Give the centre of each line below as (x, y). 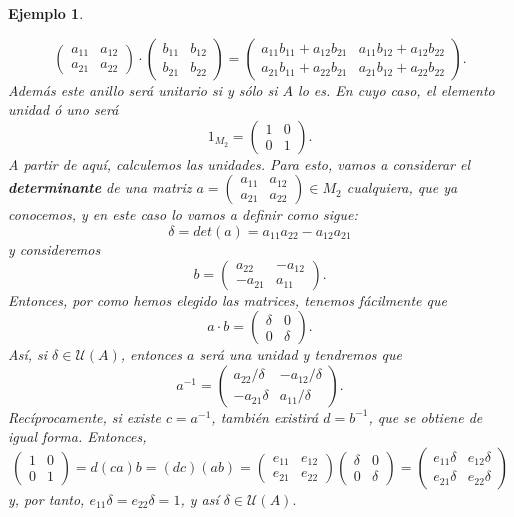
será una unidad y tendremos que (300, 354)
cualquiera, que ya (402, 187)
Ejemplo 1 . (46, 13)
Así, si (28, 354)
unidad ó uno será (63, 109)
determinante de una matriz (100, 187)
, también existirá (265, 416)
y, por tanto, (46, 498)
